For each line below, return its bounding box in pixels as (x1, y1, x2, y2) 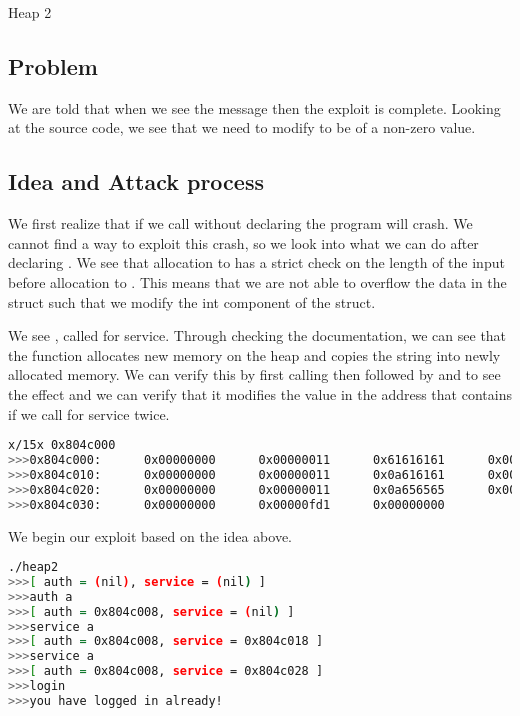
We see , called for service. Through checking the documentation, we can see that (8, 325, 507, 346)
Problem (8, 50, 98, 81)
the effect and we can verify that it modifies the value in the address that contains (8, 383, 512, 404)
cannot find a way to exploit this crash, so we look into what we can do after (8, 232, 479, 253)
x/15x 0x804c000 (8, 438, 116, 453)
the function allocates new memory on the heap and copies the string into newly (8, 344, 501, 365)
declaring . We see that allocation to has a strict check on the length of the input (8, 252, 505, 273)
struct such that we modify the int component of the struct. (8, 291, 376, 312)
